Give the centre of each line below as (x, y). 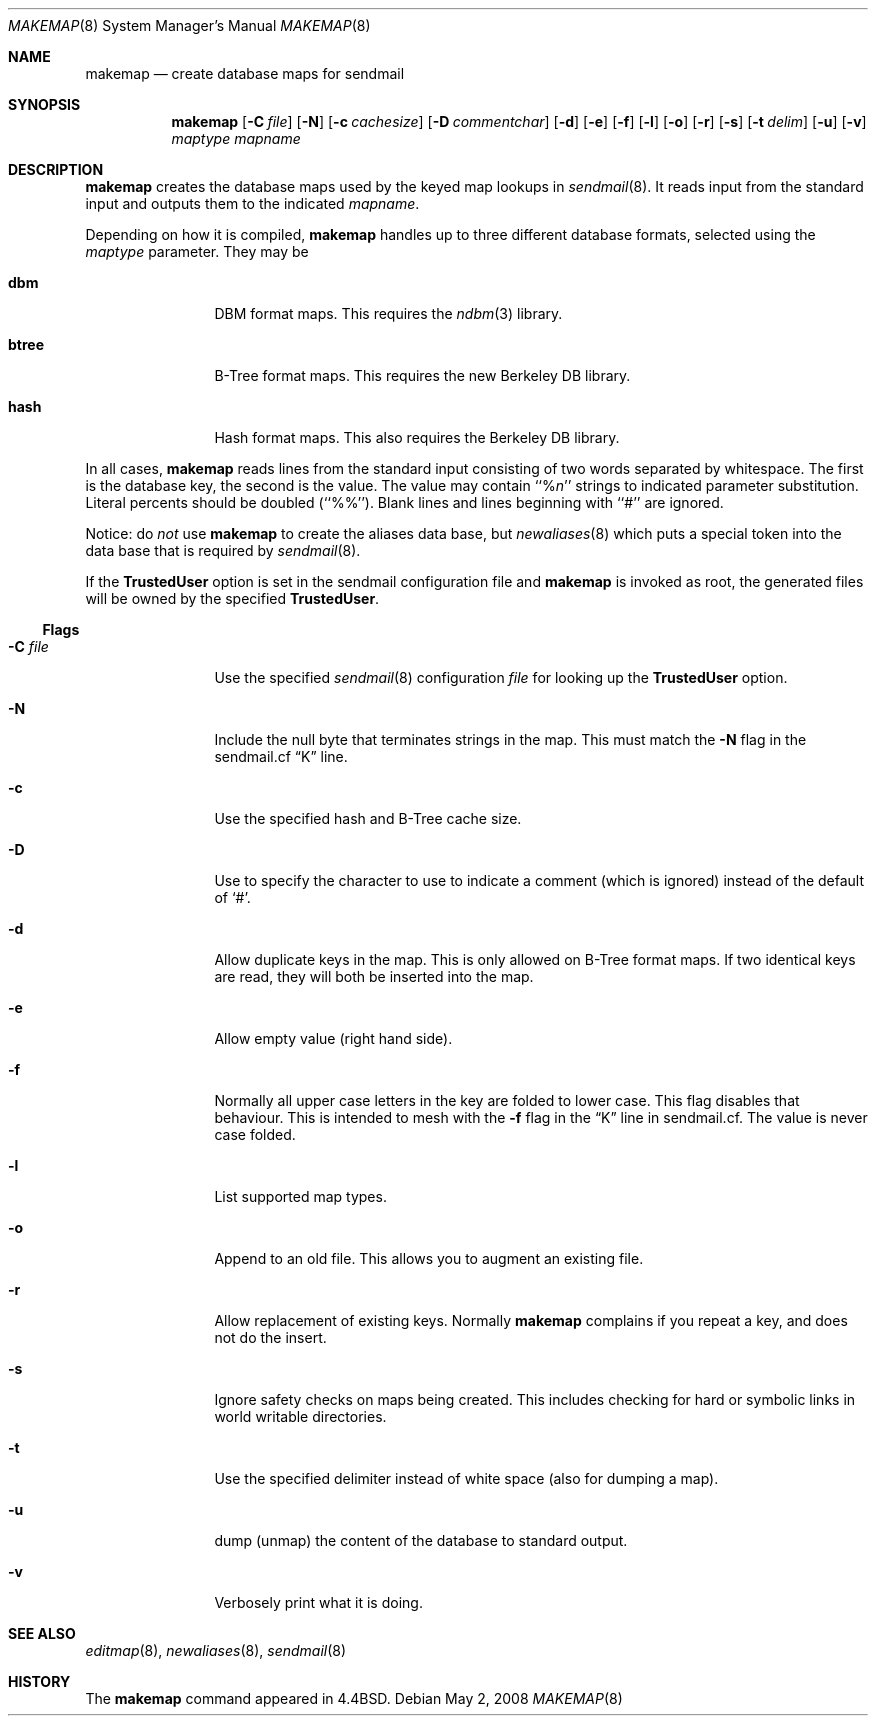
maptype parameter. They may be (197, 251)
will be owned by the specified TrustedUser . (232, 598)
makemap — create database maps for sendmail (245, 73)
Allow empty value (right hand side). (333, 1038)
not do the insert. (270, 1337)
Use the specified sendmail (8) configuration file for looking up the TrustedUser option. (501, 677)
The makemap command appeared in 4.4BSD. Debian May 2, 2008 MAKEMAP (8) (354, 1698)
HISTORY (39, 1681)
